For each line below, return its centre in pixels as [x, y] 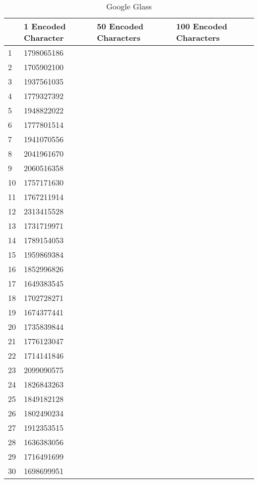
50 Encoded [120, 26]
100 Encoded [202, 26]
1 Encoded [45, 26]
